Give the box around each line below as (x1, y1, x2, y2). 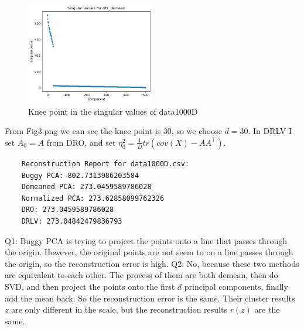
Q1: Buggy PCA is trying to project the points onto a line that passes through (5, 234, 287, 246)
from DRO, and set (46, 136, 116, 148)
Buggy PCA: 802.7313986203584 (21, 171, 139, 180)
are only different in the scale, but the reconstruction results (11, 303, 227, 316)
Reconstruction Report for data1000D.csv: (21, 159, 189, 168)
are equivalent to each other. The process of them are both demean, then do (5, 269, 278, 281)
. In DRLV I (248, 125, 292, 137)
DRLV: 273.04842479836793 (21, 217, 122, 225)
